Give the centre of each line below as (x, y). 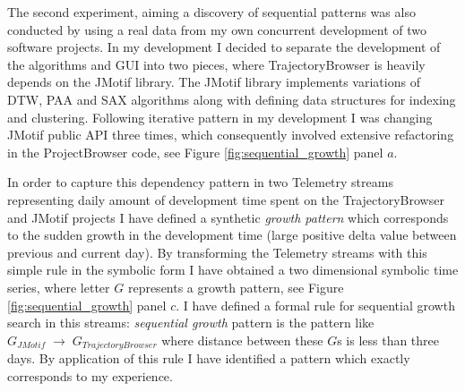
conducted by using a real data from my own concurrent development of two (217, 29)
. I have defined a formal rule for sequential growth (315, 305)
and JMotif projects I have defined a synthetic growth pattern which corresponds (228, 217)
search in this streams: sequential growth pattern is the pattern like (191, 323)
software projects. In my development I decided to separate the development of (224, 47)
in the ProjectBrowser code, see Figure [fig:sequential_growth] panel (195, 152)
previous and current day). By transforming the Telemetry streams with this (217, 252)
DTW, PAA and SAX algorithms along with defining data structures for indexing (232, 99)
